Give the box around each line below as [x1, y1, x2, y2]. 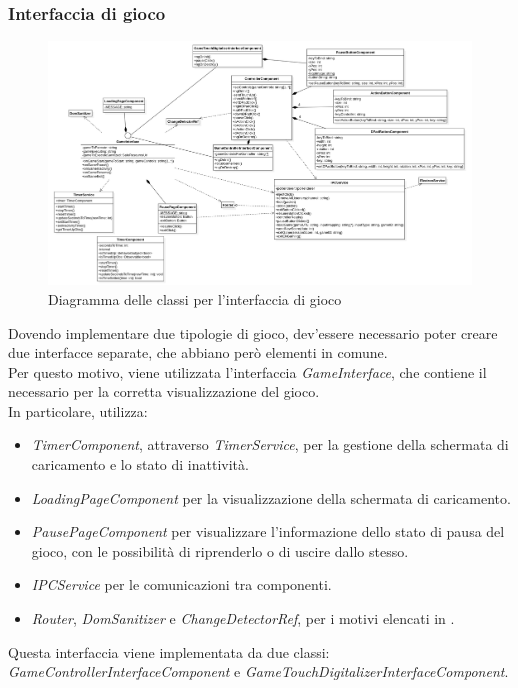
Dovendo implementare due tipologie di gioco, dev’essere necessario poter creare [8, 322, 498, 343]
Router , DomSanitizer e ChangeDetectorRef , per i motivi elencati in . [31, 608, 455, 629]
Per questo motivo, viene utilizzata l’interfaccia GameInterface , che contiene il [8, 361, 487, 382]
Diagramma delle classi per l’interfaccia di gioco [48, 288, 342, 309]
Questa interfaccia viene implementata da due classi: [8, 641, 330, 662]
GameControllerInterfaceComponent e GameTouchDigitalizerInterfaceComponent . [8, 661, 509, 682]
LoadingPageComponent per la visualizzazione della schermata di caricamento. [31, 487, 511, 508]
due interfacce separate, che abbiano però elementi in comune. [8, 342, 388, 363]
